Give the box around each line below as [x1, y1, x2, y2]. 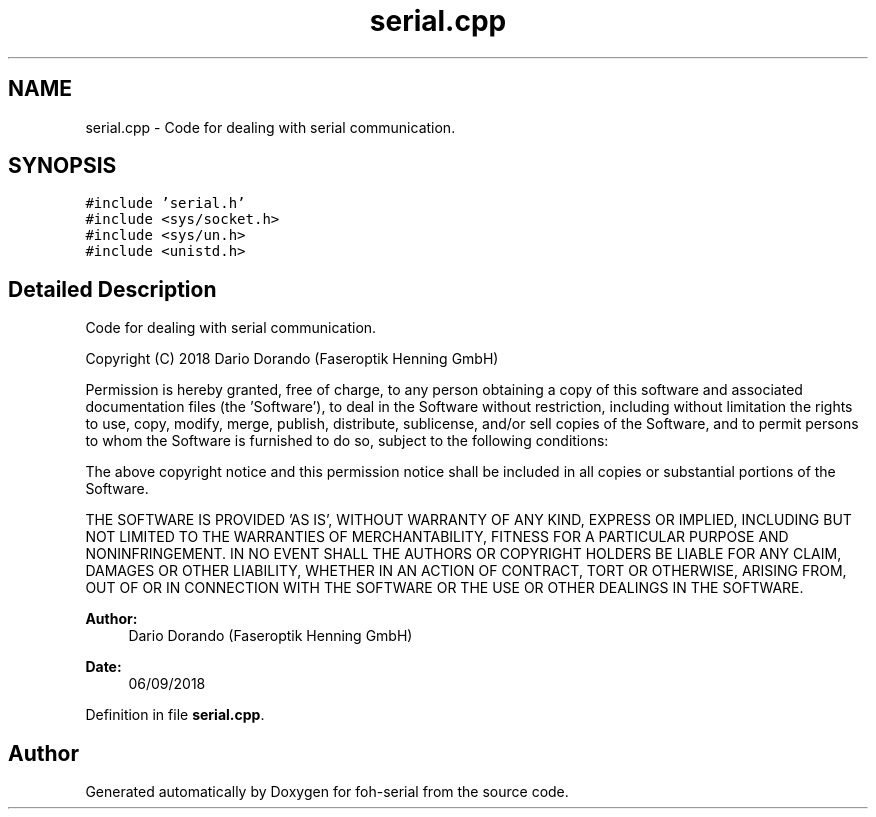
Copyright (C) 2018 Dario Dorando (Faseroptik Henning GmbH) [85, 350, 499, 368]
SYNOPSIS [8, 153, 117, 179]
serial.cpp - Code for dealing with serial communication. [85, 118, 456, 136]
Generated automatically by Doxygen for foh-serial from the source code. [85, 783, 569, 801]
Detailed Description [8, 276, 217, 302]
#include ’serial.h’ [85, 195, 246, 212]
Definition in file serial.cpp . [85, 706, 265, 724]
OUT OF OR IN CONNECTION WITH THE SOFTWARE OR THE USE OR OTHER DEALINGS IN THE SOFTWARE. [85, 579, 804, 597]
